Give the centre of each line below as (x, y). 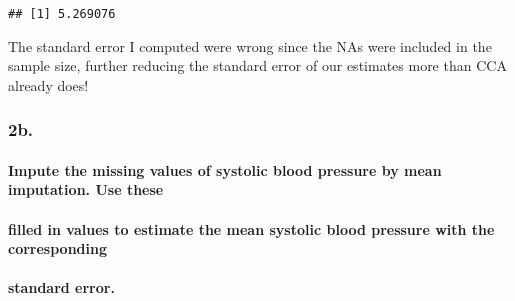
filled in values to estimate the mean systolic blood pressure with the (251, 228)
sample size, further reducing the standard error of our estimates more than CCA (257, 65)
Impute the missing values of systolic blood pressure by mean (225, 169)
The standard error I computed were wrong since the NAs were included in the (250, 45)
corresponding (58, 248)
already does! (48, 84)
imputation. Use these (86, 189)
